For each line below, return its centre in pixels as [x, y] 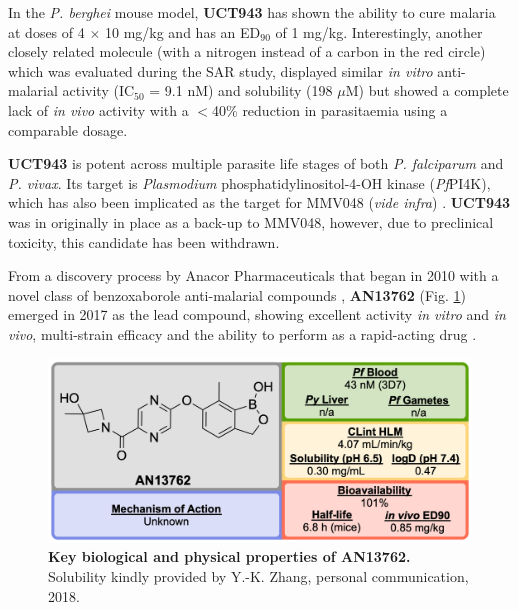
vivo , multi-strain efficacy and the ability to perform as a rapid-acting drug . [242, 333]
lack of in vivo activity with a [98, 109]
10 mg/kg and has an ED [182, 31]
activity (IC [98, 90]
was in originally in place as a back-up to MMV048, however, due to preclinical [251, 221]
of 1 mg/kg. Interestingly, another [379, 31]
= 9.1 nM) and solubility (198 [241, 90]
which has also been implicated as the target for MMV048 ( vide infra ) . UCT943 [259, 202]
